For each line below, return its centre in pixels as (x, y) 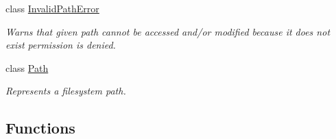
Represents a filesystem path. (66, 91)
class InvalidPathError (52, 8)
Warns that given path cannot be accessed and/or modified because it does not (168, 31)
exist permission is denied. (61, 45)
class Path (27, 67)
